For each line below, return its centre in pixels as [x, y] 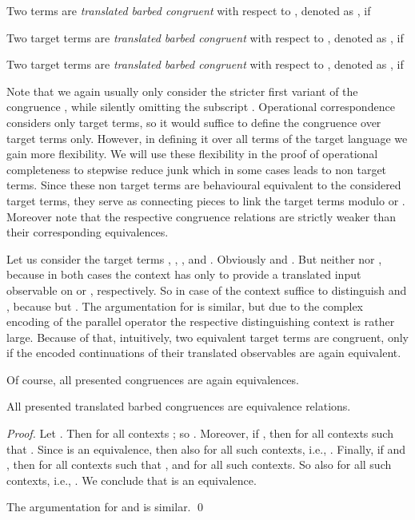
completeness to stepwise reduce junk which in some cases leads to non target [197, 169]
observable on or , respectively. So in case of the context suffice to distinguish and [207, 290]
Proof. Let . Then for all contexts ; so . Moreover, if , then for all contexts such [200, 433]
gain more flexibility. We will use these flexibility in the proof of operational [192, 154]
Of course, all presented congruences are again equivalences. [153, 379]
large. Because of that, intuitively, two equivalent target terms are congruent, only [207, 337]
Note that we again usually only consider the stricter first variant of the [182, 91]
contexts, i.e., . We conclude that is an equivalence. [132, 480]
